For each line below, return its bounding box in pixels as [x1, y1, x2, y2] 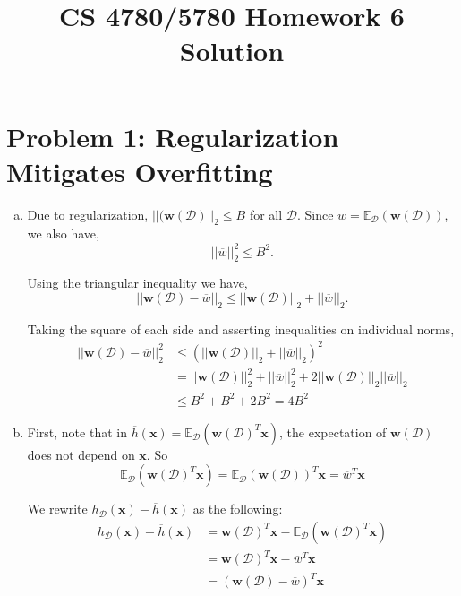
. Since [296, 204, 334, 223]
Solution [179, 32, 285, 69]
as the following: [192, 499, 283, 518]
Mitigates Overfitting [6, 152, 273, 189]
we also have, [27, 224, 99, 243]
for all [249, 204, 283, 223]
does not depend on [27, 445, 135, 463]
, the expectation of [279, 422, 387, 441]
